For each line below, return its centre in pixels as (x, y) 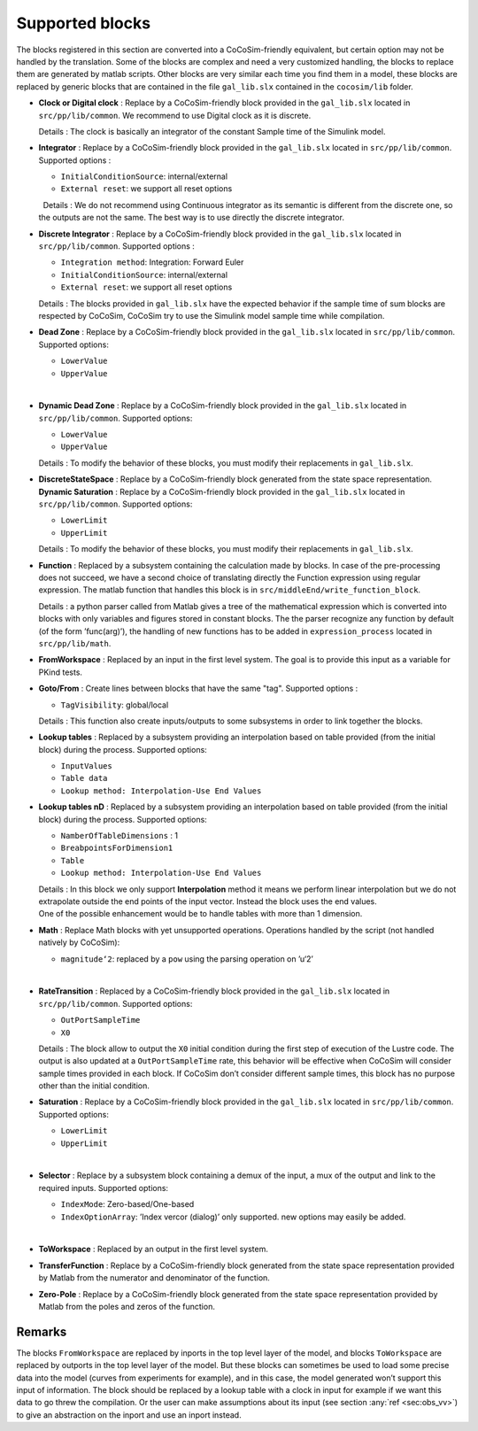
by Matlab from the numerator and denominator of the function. (154, 1278)
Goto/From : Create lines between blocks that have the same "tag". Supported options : (198, 688)
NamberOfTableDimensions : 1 (119, 836)
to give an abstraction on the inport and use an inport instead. (129, 1415)
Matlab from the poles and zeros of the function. (127, 1306)
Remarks (42, 1331)
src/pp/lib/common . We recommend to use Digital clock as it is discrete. (175, 115)
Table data (84, 778)
